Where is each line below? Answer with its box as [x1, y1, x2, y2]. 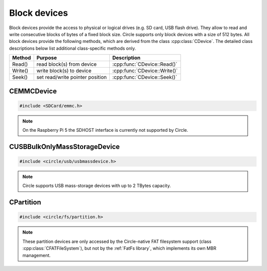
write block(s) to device [36, 67, 91, 74]
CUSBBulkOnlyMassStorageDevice [9, 142, 120, 151]
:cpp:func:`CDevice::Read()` [112, 61, 178, 68]
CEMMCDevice [9, 87, 57, 95]
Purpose [36, 54, 57, 61]
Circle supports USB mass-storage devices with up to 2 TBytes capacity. [22, 183, 171, 189]
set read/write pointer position [36, 74, 107, 81]
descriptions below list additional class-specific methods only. [9, 45, 136, 51]
